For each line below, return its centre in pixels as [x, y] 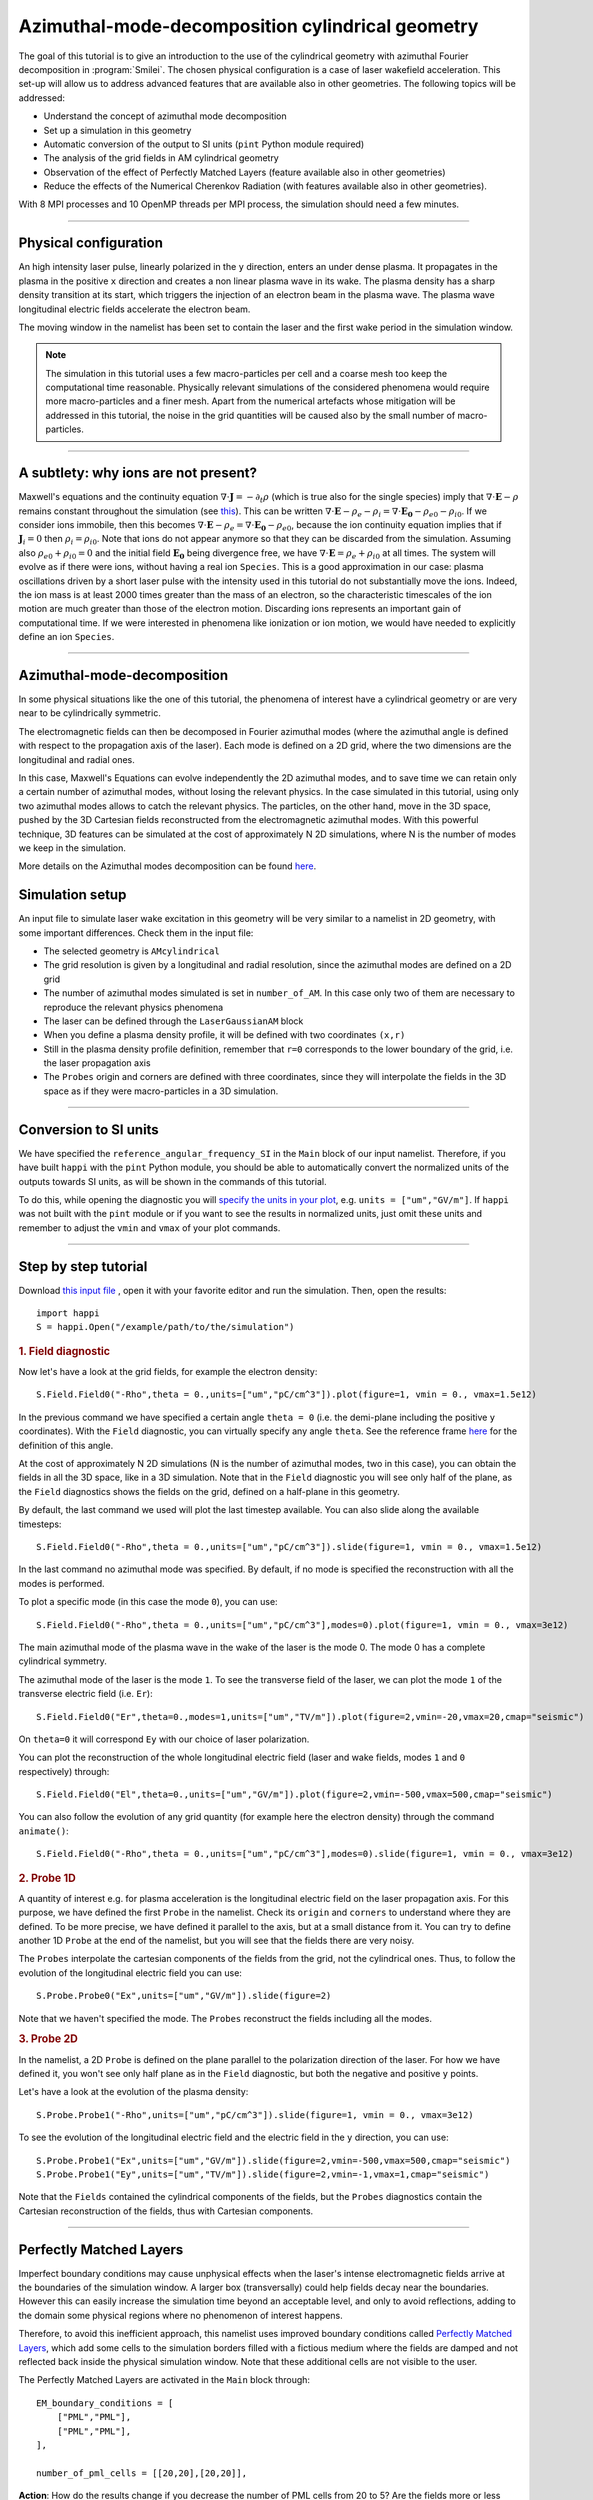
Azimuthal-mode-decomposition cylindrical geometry [248, 26]
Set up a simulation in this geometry [117, 130]
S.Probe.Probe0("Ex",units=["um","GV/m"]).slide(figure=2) [184, 1996]
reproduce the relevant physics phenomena [133, 1007]
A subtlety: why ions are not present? [137, 473]
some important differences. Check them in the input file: [136, 932]
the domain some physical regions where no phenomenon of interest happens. [181, 2315]
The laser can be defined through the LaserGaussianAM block [173, 1021]
